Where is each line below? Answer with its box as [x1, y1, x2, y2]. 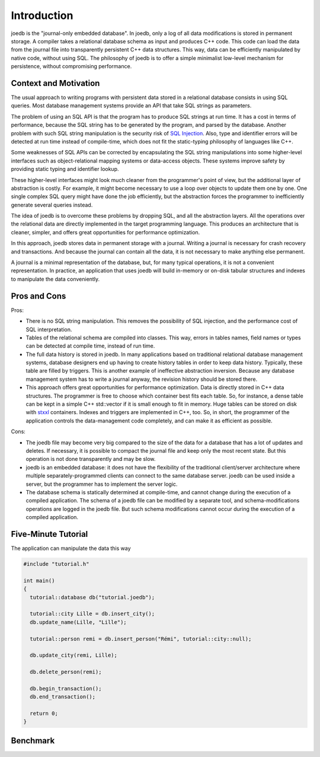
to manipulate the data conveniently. [11, 275, 100, 282]
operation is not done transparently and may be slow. [25, 456, 156, 463]
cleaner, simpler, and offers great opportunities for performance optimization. [11, 228, 200, 236]
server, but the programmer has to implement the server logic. [25, 481, 178, 488]
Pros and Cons [11, 291, 66, 301]
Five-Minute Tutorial [11, 529, 88, 539]
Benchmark [11, 736, 55, 746]
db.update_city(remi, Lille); [30, 652, 118, 659]
